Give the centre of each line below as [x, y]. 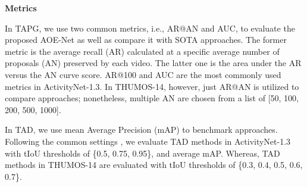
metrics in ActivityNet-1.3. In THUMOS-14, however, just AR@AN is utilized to [152, 86]
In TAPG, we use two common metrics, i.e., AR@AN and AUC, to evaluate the [150, 28]
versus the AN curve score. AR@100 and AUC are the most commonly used [143, 74]
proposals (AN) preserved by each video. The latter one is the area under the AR [153, 63]
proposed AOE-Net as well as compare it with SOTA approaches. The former [146, 40]
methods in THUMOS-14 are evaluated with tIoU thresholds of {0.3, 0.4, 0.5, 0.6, [154, 165]
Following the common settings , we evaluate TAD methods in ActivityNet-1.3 [148, 141]
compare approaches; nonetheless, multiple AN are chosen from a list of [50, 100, [152, 98]
